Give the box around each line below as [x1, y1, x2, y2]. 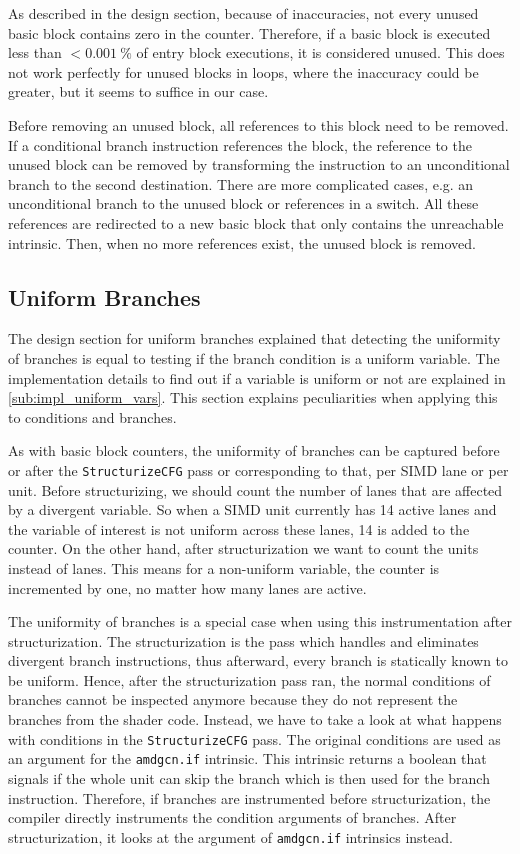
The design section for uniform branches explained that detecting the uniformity [8, 328, 501, 349]
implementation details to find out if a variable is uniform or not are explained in [8, 367, 506, 388]
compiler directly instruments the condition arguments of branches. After [8, 807, 457, 828]
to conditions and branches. [8, 406, 177, 427]
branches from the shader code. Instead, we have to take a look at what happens [8, 709, 502, 730]
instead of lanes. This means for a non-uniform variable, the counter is [8, 557, 440, 578]
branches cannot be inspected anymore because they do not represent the [8, 689, 458, 710]
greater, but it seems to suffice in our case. [8, 81, 269, 102]
